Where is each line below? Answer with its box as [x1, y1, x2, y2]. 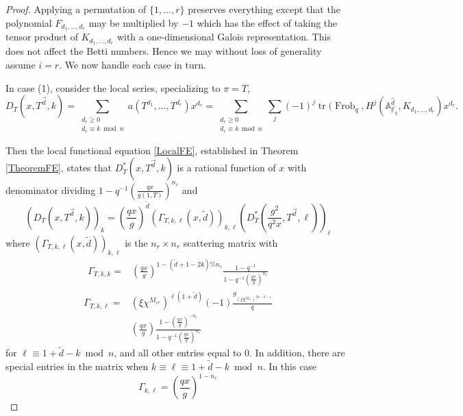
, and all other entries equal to [114, 345, 242, 360]
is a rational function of [177, 160, 276, 175]
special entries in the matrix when [5, 359, 149, 374]
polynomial [5, 15, 52, 29]
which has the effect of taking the [197, 15, 338, 29]
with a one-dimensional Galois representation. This [116, 29, 331, 44]
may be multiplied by [88, 15, 179, 29]
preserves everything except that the [188, 2, 340, 16]
